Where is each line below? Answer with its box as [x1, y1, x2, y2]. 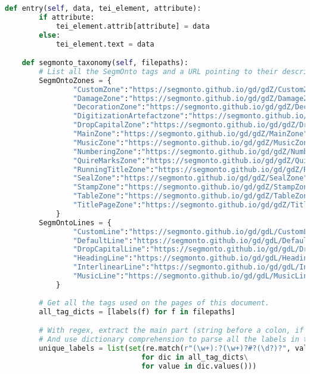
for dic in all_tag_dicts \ [141, 352, 249, 361]
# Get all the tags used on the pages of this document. [39, 298, 269, 307]
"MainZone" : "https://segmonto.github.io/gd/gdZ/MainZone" [73, 130, 308, 139]
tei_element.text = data [55, 39, 154, 48]
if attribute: [39, 13, 95, 22]
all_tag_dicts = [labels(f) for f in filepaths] [39, 307, 235, 316]
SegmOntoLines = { [39, 218, 111, 227]
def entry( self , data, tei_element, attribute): [5, 4, 201, 13]
